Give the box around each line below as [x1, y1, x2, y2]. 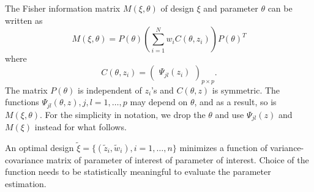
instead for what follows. [34, 120, 127, 133]
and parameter [203, 2, 258, 14]
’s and [151, 83, 174, 96]
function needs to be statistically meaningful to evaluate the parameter [5, 165, 271, 178]
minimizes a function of [179, 141, 267, 153]
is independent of [78, 83, 142, 96]
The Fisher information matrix [5, 2, 121, 14]
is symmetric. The [212, 83, 280, 96]
